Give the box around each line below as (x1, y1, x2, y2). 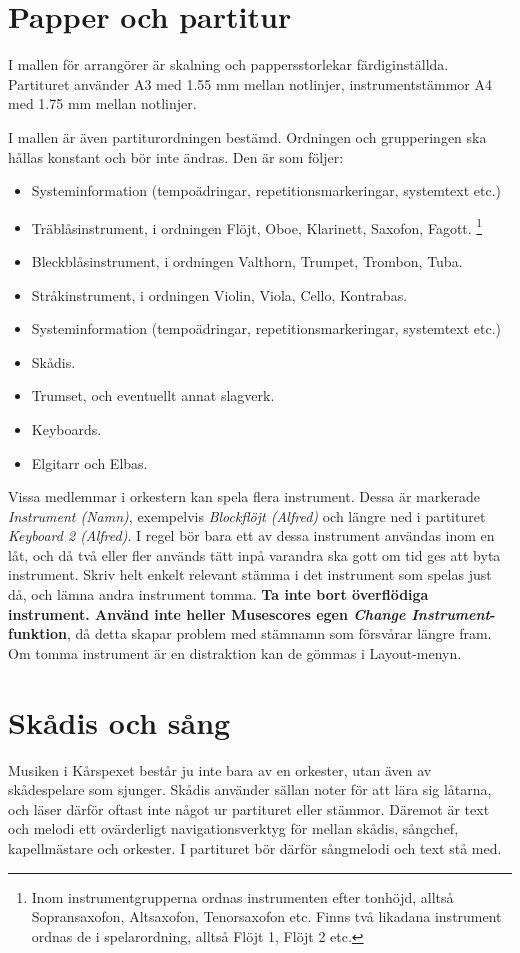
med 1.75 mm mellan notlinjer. (8, 93, 197, 114)
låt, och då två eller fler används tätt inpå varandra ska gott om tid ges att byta (8, 544, 501, 565)
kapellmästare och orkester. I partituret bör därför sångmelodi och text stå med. (8, 837, 502, 858)
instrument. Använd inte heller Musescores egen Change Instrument (8, 603, 491, 624)
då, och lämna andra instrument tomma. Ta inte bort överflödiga (8, 584, 429, 605)
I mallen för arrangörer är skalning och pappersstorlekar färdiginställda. (8, 54, 449, 75)
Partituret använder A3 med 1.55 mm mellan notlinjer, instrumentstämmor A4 (8, 73, 492, 94)
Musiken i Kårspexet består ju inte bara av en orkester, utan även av (8, 759, 432, 780)
